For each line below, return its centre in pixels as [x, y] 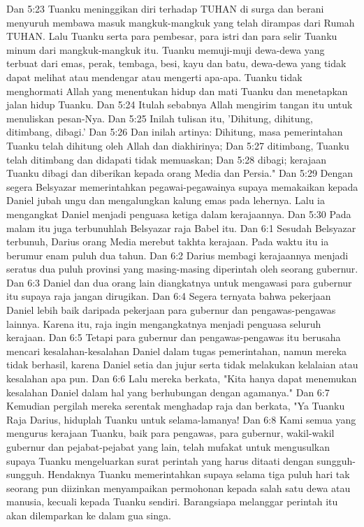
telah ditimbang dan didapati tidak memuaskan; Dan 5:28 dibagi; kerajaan [167, 159]
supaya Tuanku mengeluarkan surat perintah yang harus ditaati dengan [160, 460]
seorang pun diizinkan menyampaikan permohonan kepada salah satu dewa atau [179, 488]
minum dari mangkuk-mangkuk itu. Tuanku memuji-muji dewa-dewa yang [166, 49]
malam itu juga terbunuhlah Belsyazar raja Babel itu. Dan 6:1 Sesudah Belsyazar [181, 228]
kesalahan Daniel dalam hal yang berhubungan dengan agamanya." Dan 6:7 [168, 392]
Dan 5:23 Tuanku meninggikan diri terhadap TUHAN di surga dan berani [165, 8]
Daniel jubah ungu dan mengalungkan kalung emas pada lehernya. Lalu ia [166, 200]
